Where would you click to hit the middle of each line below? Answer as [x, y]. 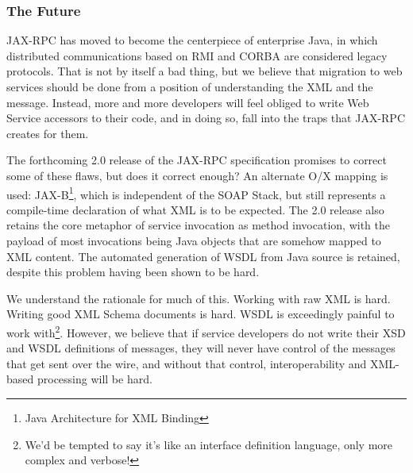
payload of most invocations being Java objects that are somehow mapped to [194, 240]
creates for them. [48, 133]
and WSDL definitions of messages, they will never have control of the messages [201, 348]
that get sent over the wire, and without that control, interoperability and [187, 363]
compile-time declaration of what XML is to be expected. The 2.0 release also [195, 209]
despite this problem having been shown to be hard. [133, 272]
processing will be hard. [95, 379]
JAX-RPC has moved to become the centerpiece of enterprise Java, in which [192, 40]
